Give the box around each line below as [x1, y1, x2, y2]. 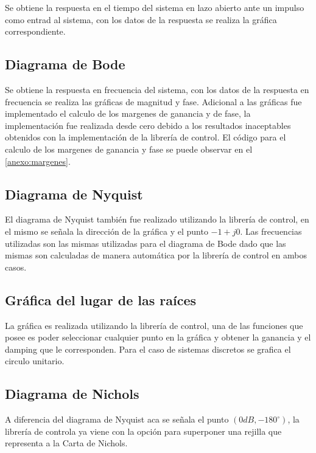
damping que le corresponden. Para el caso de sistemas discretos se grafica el [5, 342, 291, 355]
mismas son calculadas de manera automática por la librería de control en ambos [5, 249, 307, 261]
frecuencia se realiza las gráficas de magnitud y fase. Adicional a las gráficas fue [5, 95, 302, 108]
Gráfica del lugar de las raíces [5, 290, 197, 309]
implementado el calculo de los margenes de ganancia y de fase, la [5, 107, 251, 120]
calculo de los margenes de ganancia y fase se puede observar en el [5, 142, 253, 155]
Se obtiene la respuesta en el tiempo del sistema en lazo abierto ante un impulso [5, 1, 304, 13]
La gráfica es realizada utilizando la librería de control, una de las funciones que [5, 319, 303, 331]
